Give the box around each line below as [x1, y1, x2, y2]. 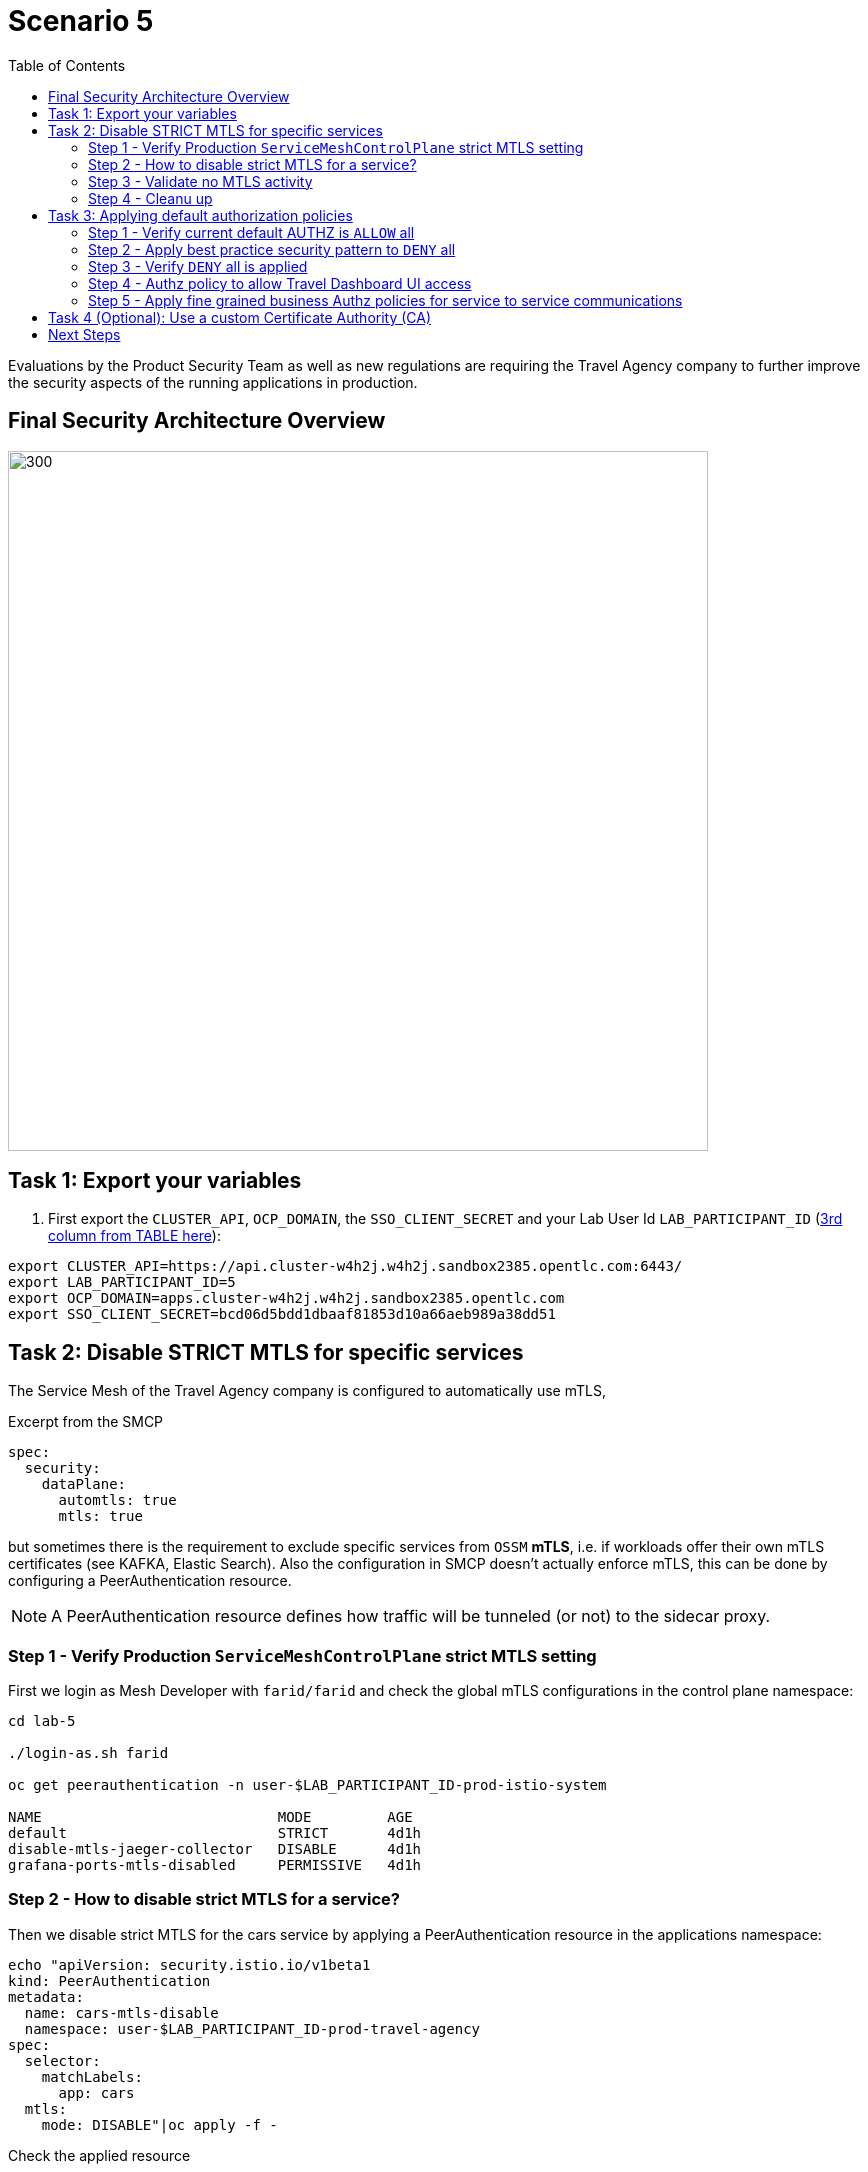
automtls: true [58, 1492, 177, 1509]
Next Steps [48, 325, 121, 343]
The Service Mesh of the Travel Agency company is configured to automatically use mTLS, [8, 1382, 606, 1400]
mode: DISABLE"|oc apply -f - [41, 2116, 278, 2133]
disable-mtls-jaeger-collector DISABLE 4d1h [8, 1841, 422, 1858]
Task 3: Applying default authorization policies [48, 206, 353, 224]
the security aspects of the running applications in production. [8, 373, 418, 391]
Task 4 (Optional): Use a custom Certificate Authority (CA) [48, 308, 432, 326]
